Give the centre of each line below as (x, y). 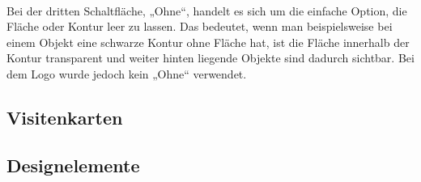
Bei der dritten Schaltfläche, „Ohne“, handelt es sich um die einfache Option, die (207, 10)
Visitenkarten (65, 117)
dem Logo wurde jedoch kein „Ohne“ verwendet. (127, 73)
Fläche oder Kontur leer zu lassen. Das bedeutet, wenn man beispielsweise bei (200, 26)
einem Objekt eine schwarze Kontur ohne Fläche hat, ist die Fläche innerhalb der (208, 42)
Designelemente (73, 165)
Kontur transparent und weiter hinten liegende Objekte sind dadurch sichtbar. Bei (210, 58)
